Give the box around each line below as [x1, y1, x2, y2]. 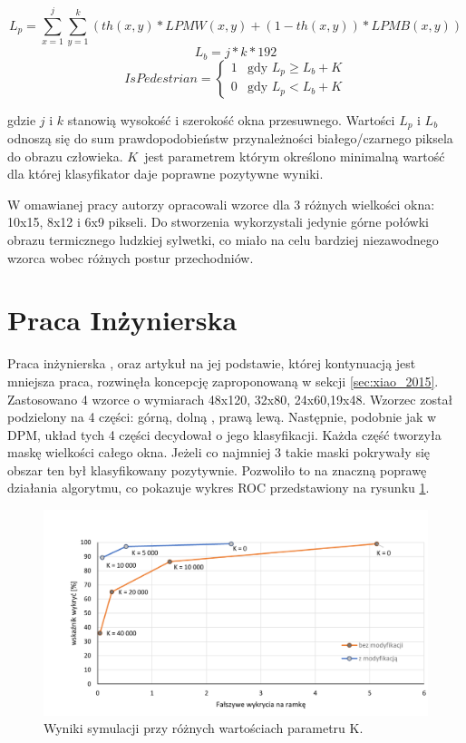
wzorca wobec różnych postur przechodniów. [7, 248, 254, 267]
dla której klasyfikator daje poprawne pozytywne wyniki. [7, 164, 324, 183]
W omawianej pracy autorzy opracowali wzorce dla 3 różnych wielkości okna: [7, 194, 435, 213]
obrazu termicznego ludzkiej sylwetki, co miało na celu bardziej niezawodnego [7, 230, 439, 249]
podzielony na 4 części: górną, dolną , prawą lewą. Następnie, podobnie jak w [7, 407, 437, 426]
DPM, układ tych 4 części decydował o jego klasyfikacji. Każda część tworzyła [7, 425, 442, 444]
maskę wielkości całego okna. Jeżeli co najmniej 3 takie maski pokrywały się [7, 443, 431, 462]
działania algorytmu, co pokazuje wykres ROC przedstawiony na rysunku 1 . [7, 478, 430, 497]
